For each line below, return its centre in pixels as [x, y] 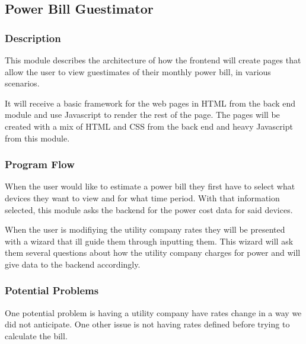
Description [33, 38]
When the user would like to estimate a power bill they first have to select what [150, 186]
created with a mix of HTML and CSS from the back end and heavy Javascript [149, 126]
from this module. [37, 138]
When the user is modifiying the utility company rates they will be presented [145, 229]
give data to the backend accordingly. [73, 264]
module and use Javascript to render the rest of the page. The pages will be [142, 115]
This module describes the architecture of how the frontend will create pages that [153, 60]
